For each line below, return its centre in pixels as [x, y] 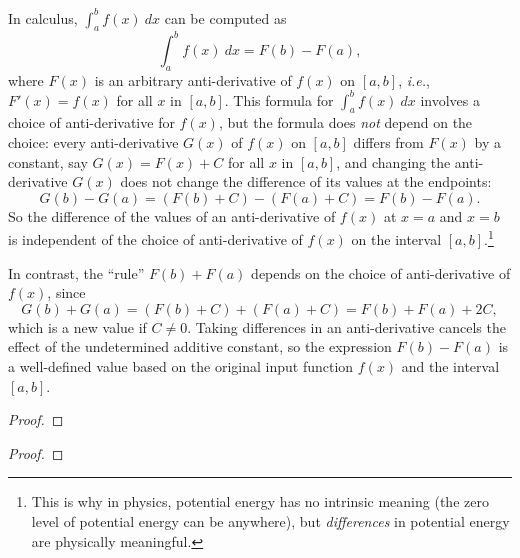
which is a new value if [77, 326]
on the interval [396, 239]
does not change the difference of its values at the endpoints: [306, 181]
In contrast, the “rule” [76, 272]
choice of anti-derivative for [91, 122]
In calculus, [43, 17]
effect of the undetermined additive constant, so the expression [200, 346]
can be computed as [225, 17]
